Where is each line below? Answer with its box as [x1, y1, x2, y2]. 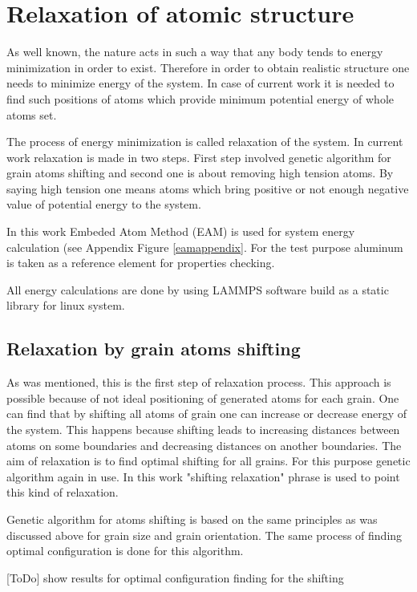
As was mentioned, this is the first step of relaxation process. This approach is [6, 374, 391, 391]
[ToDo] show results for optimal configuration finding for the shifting [6, 569, 344, 586]
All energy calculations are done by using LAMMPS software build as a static [6, 281, 389, 298]
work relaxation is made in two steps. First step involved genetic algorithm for [6, 148, 391, 165]
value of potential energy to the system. [6, 196, 201, 213]
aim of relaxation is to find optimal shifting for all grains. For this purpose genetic [6, 452, 411, 469]
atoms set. [6, 106, 57, 123]
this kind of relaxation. [6, 484, 119, 501]
